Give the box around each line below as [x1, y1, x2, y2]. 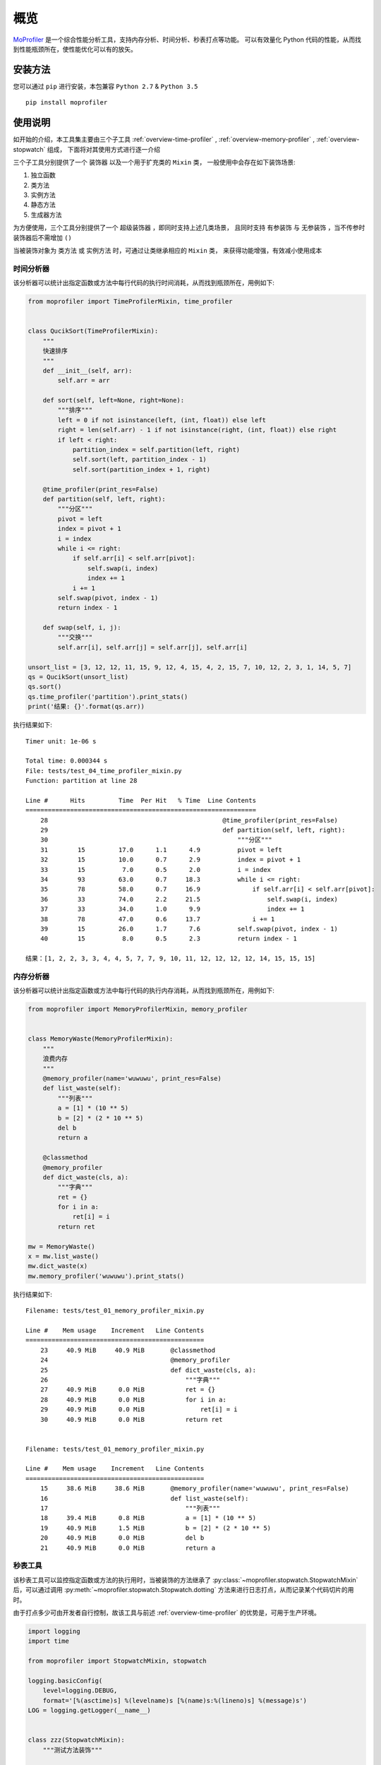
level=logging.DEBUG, [42, 1687, 118, 1694]
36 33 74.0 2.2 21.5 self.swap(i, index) [40, 895, 339, 903]
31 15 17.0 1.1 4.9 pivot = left [40, 846, 282, 854]
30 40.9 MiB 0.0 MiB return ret [40, 1416, 223, 1423]
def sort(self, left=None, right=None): [42, 396, 185, 405]
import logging [28, 1627, 80, 1635]
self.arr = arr [57, 376, 111, 385]
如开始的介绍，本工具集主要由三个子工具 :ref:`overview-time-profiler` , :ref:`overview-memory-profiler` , [13, 135, 315, 144]
